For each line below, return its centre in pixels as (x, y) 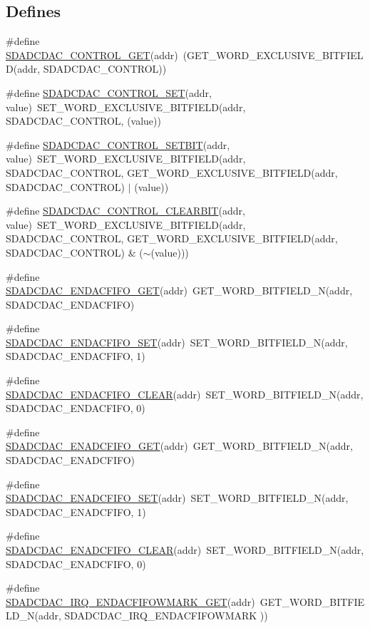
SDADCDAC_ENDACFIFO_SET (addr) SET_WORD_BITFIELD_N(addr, (177, 342)
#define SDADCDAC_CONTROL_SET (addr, (109, 92)
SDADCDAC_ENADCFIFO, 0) (76, 563)
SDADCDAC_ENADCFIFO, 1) (76, 511)
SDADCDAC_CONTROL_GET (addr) (92, 55)
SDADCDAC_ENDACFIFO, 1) (76, 356)
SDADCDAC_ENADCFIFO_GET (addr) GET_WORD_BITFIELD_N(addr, (179, 446)
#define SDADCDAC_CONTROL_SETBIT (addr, (118, 144)
